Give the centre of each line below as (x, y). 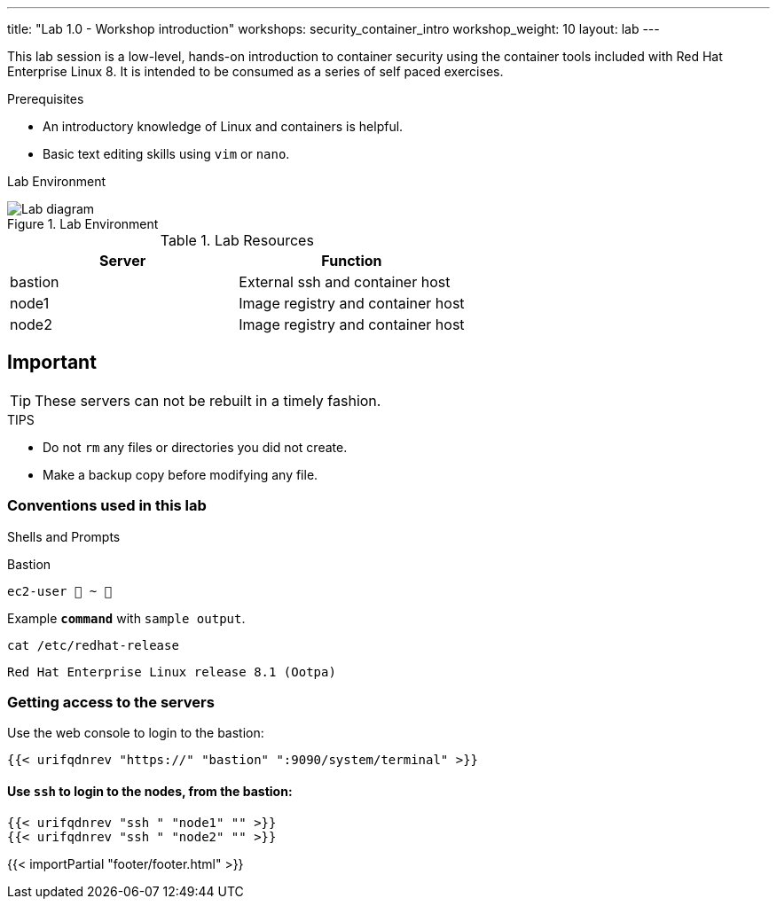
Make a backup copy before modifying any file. (181, 474)
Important (52, 363)
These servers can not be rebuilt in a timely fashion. (208, 400)
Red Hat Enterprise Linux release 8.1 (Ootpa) (172, 672)
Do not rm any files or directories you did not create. (195, 447)
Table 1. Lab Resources (237, 240)
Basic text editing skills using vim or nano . (166, 154)
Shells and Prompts (64, 536)
